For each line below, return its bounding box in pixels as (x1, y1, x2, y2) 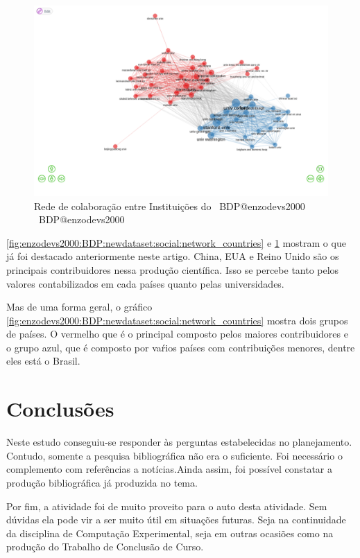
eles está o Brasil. (6, 354, 80, 368)
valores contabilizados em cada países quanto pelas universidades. (6, 276, 284, 290)
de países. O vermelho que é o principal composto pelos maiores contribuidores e (6, 326, 348, 341)
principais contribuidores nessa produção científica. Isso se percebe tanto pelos (6, 262, 339, 277)
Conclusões (6, 394, 114, 423)
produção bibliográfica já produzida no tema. (6, 475, 198, 489)
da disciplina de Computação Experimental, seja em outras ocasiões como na (6, 525, 334, 540)
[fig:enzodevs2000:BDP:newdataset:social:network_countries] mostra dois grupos (6, 313, 348, 327)
